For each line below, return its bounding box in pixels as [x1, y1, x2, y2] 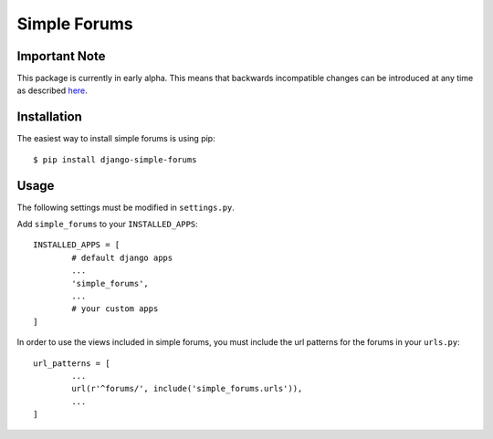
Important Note [16, 48, 106, 64]
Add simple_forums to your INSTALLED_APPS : [16, 219, 198, 230]
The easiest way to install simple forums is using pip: [16, 133, 215, 144]
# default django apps [71, 252, 173, 263]
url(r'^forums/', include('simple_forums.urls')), [71, 383, 303, 394]
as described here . [16, 85, 89, 96]
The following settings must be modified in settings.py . [16, 202, 235, 213]
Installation [16, 110, 82, 125]
